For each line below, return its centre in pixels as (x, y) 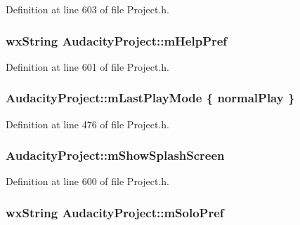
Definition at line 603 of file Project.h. (88, 9)
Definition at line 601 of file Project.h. (88, 66)
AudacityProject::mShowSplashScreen (115, 155)
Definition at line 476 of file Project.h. (88, 124)
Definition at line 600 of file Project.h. (88, 181)
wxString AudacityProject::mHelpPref (117, 40)
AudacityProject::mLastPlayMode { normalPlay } (150, 98)
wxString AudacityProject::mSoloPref (115, 212)
